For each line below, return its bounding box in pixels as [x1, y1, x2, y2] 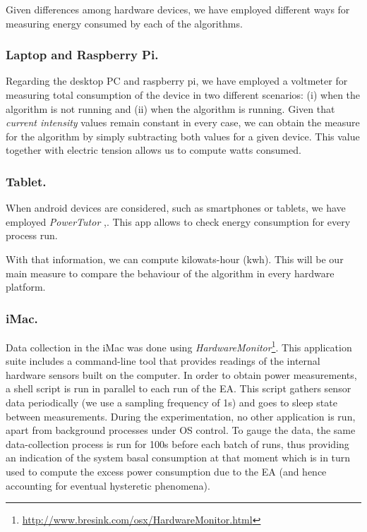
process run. [6, 228, 58, 243]
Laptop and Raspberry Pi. [6, 46, 159, 64]
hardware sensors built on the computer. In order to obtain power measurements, [6, 367, 357, 382]
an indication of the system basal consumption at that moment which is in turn [6, 450, 351, 465]
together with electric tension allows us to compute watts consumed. [6, 143, 301, 157]
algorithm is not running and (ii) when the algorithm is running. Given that [6, 101, 335, 116]
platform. [6, 279, 46, 294]
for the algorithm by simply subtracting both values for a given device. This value [6, 128, 360, 143]
